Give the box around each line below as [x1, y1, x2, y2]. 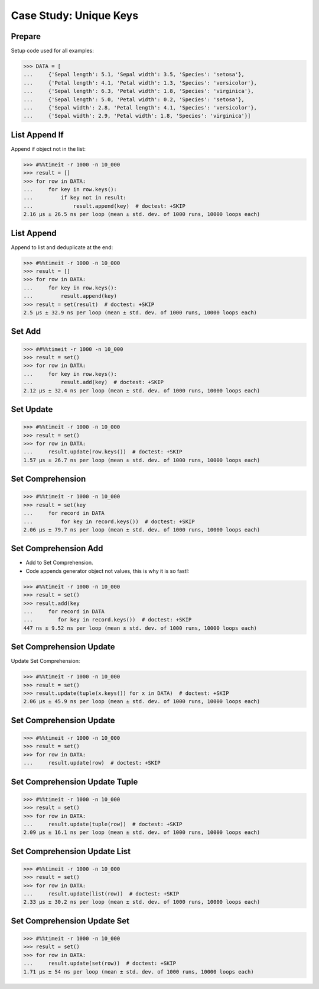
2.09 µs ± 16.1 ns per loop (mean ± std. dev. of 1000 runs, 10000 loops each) [23, 829, 261, 836]
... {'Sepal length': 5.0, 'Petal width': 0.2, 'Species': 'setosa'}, [23, 96, 245, 103]
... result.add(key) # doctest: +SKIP [23, 379, 164, 386]
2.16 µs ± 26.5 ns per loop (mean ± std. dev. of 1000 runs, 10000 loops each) [23, 211, 261, 218]
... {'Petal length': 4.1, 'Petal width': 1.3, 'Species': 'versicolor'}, [23, 79, 257, 86]
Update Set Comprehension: [11, 658, 80, 665]
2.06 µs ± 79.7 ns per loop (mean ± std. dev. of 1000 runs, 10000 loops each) [23, 526, 261, 533]
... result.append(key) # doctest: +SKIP [23, 202, 185, 210]
